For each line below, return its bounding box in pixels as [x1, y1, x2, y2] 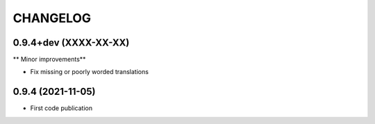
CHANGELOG [12, 10, 92, 26]
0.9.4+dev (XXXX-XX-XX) [12, 37, 130, 48]
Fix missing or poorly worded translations [30, 68, 149, 76]
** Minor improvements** [12, 55, 86, 64]
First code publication [30, 104, 93, 112]
